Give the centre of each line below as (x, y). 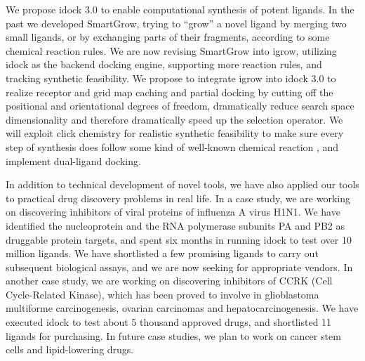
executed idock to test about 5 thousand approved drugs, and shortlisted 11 (169, 322)
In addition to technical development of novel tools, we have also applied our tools (182, 184)
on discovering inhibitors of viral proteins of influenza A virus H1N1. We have (173, 212)
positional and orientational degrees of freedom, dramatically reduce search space (180, 106)
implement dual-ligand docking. (73, 160)
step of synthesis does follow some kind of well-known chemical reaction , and (172, 146)
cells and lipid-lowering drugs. (70, 349)
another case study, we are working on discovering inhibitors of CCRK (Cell (169, 281)
